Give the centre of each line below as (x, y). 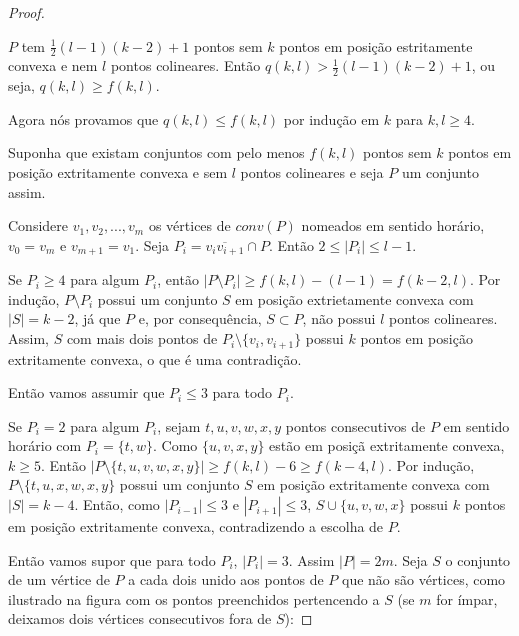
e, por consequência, (200, 318)
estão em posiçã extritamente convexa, (387, 445)
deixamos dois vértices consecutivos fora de (140, 618)
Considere (38, 225)
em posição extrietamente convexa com (354, 298)
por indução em (331, 118)
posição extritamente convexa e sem (118, 172)
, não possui (339, 318)
